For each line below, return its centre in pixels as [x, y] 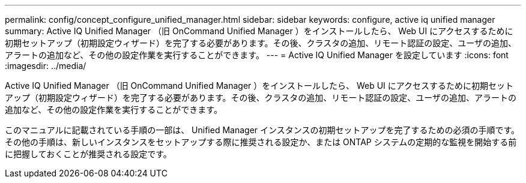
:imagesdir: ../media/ [46, 66]
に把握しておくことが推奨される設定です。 [88, 154]
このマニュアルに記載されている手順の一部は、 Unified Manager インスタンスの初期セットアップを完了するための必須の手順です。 [262, 130]
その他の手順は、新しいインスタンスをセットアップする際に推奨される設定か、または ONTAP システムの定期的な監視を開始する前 [261, 142]
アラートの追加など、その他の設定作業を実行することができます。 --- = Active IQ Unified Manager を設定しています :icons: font [257, 55]
